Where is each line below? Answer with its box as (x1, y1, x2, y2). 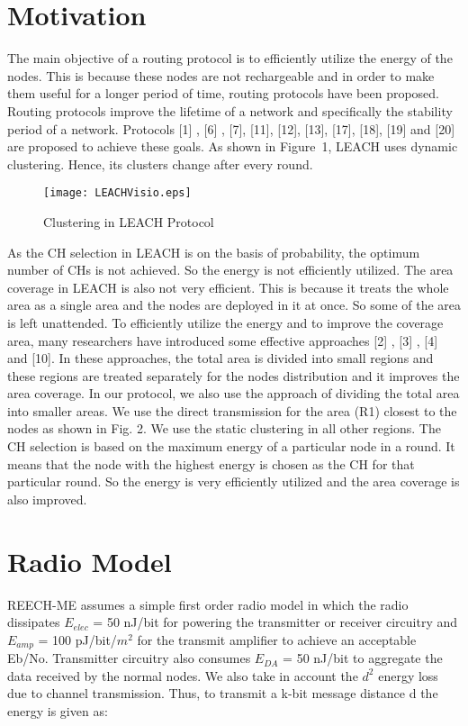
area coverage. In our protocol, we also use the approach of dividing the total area (7, 384, 460, 403)
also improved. (7, 489, 87, 508)
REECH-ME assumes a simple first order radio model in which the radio (7, 594, 409, 613)
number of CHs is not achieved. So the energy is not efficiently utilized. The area (7, 260, 454, 279)
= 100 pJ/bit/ (38, 630, 117, 649)
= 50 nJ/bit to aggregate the (283, 649, 443, 667)
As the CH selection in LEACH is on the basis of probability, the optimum (7, 242, 420, 261)
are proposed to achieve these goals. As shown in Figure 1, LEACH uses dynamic (7, 137, 458, 156)
